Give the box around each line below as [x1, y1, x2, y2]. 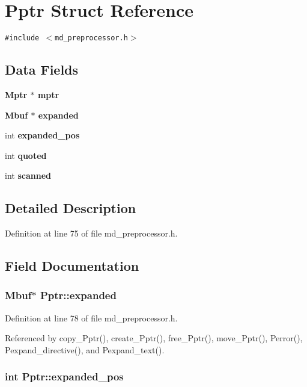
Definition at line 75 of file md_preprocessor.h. [5, 227, 178, 240]
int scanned [5, 169, 51, 182]
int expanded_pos [5, 129, 80, 141]
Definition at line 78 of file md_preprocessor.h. [5, 311, 178, 324]
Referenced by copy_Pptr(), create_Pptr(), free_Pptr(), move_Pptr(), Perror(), [5, 332, 303, 344]
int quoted [5, 149, 47, 161]
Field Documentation [5, 256, 139, 275]
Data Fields [5, 60, 79, 79]
